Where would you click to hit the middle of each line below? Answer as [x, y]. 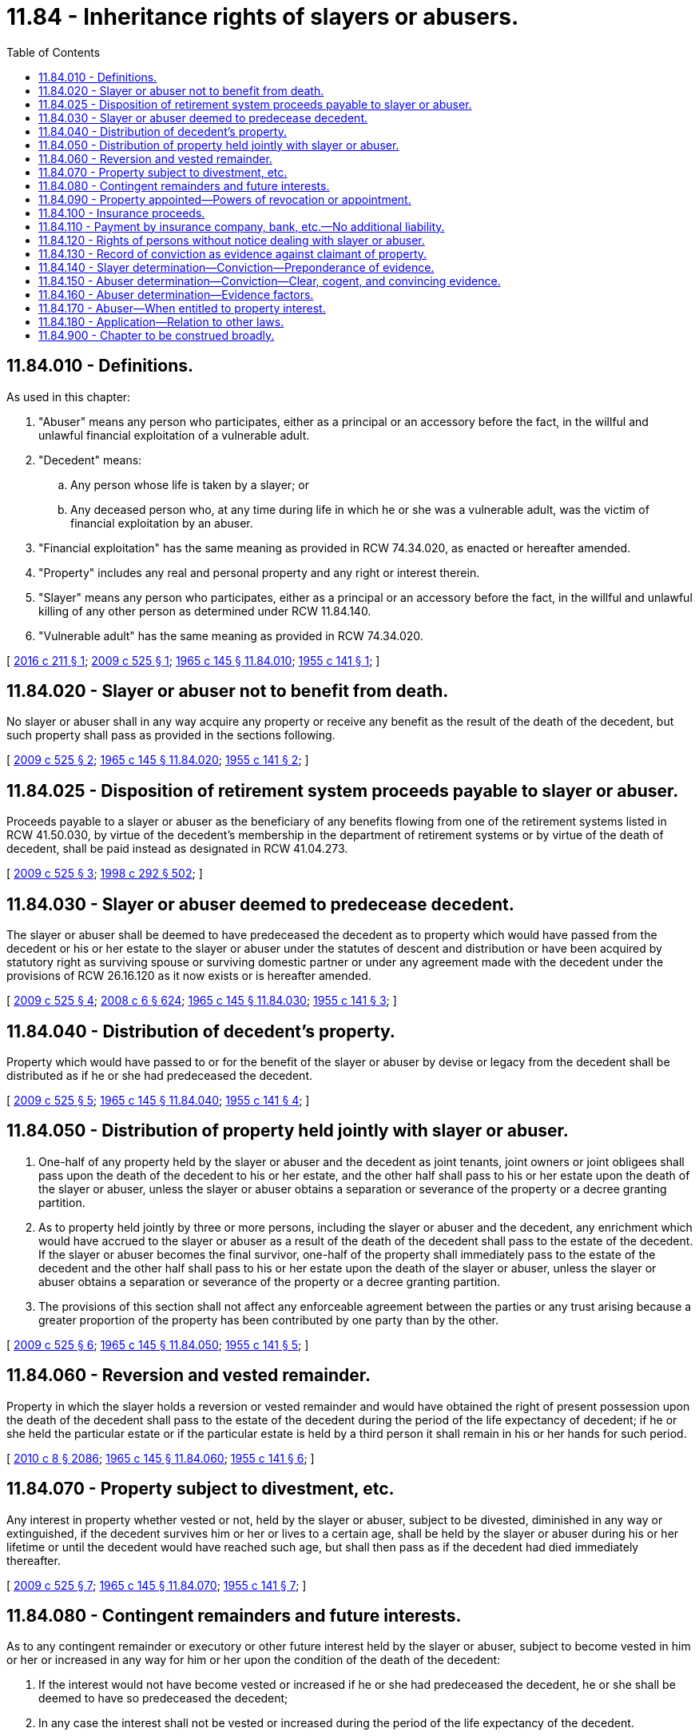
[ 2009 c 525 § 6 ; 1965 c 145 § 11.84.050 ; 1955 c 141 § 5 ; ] [158, 1344]
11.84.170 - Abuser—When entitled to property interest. [182, 308]
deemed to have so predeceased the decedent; [163, 1698]
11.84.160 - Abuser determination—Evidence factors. [176, 294]
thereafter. [34, 1560]
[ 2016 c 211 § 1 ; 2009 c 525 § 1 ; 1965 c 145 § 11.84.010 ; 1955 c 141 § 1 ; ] [193, 660]
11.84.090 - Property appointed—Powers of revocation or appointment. [225, 199]
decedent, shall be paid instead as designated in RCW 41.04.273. [177, 849]
